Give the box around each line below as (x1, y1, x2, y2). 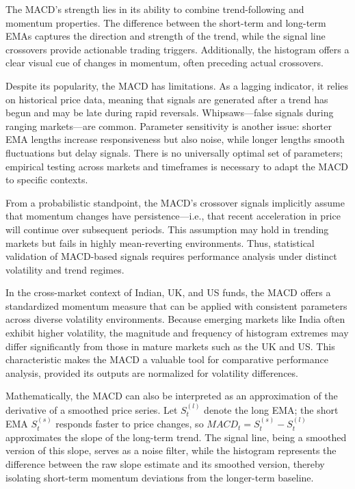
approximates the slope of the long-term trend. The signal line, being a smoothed (5, 429, 347, 444)
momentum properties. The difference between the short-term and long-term (5, 15, 326, 29)
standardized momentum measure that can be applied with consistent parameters (5, 298, 347, 313)
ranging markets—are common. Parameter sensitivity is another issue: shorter (5, 118, 332, 133)
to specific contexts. (5, 172, 88, 187)
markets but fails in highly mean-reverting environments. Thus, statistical (5, 235, 315, 250)
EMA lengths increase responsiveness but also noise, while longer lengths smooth (5, 132, 345, 146)
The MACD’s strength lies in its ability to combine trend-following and (5, 2, 304, 16)
